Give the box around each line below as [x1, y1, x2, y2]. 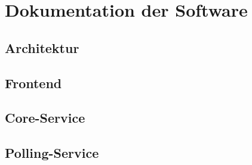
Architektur [5, 38, 79, 57]
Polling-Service [5, 144, 99, 162]
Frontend [5, 73, 62, 92]
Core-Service [5, 108, 85, 127]
